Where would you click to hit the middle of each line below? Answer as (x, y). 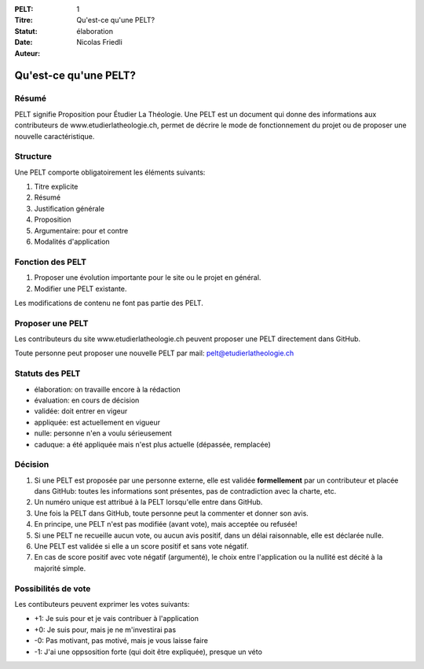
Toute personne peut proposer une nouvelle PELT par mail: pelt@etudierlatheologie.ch (154, 353)
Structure (33, 156)
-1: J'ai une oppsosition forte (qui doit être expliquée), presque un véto (148, 652)
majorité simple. (60, 568)
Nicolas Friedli (100, 42)
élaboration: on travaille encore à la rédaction (107, 389)
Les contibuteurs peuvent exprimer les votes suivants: (102, 604)
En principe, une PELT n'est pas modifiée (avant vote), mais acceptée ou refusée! (166, 524)
